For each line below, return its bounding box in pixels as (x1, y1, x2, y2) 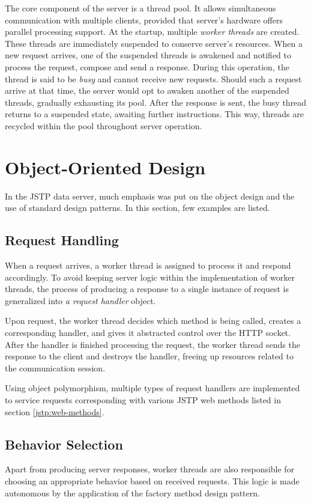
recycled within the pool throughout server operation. (5, 119, 202, 132)
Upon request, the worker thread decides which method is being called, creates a (5, 314, 301, 327)
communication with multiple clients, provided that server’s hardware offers (5, 13, 283, 26)
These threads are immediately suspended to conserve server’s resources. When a (5, 37, 303, 49)
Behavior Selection (5, 434, 123, 453)
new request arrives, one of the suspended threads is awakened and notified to (5, 49, 291, 61)
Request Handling (5, 231, 119, 249)
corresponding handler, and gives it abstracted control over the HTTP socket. (5, 326, 291, 339)
